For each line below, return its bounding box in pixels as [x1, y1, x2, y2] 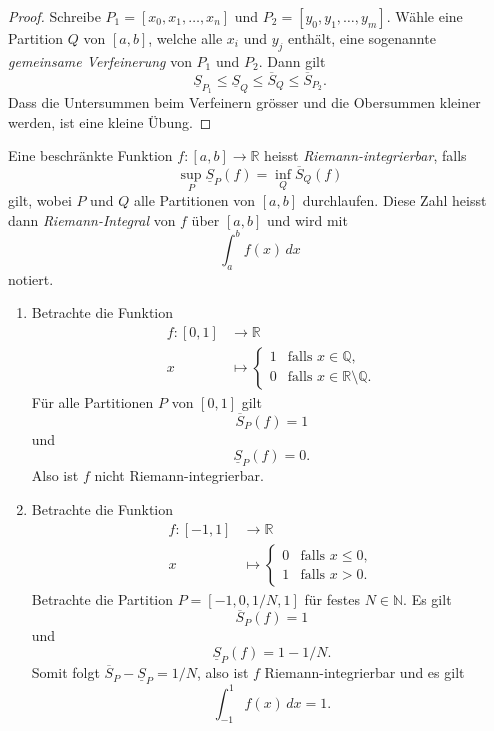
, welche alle [148, 28, 223, 48]
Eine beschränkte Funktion [8, 145, 173, 166]
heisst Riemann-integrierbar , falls [264, 145, 467, 166]
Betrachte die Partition [31, 588, 174, 609]
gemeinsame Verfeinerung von [8, 50, 192, 71]
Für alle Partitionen [31, 391, 154, 412]
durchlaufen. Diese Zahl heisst [302, 190, 487, 211]
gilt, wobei [8, 190, 72, 211]
